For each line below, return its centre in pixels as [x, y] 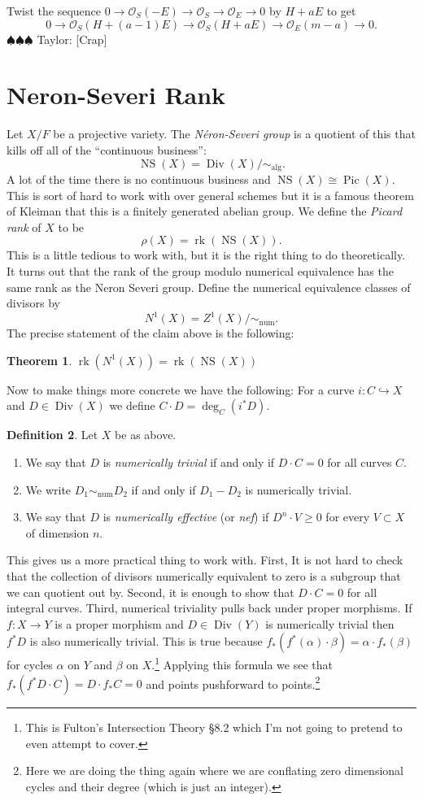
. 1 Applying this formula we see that [242, 663]
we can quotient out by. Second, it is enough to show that [150, 592]
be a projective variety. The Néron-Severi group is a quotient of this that [234, 134]
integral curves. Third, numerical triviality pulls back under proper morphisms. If [209, 608]
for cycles [30, 664]
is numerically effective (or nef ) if [186, 517]
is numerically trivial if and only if [189, 461]
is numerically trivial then [330, 623]
